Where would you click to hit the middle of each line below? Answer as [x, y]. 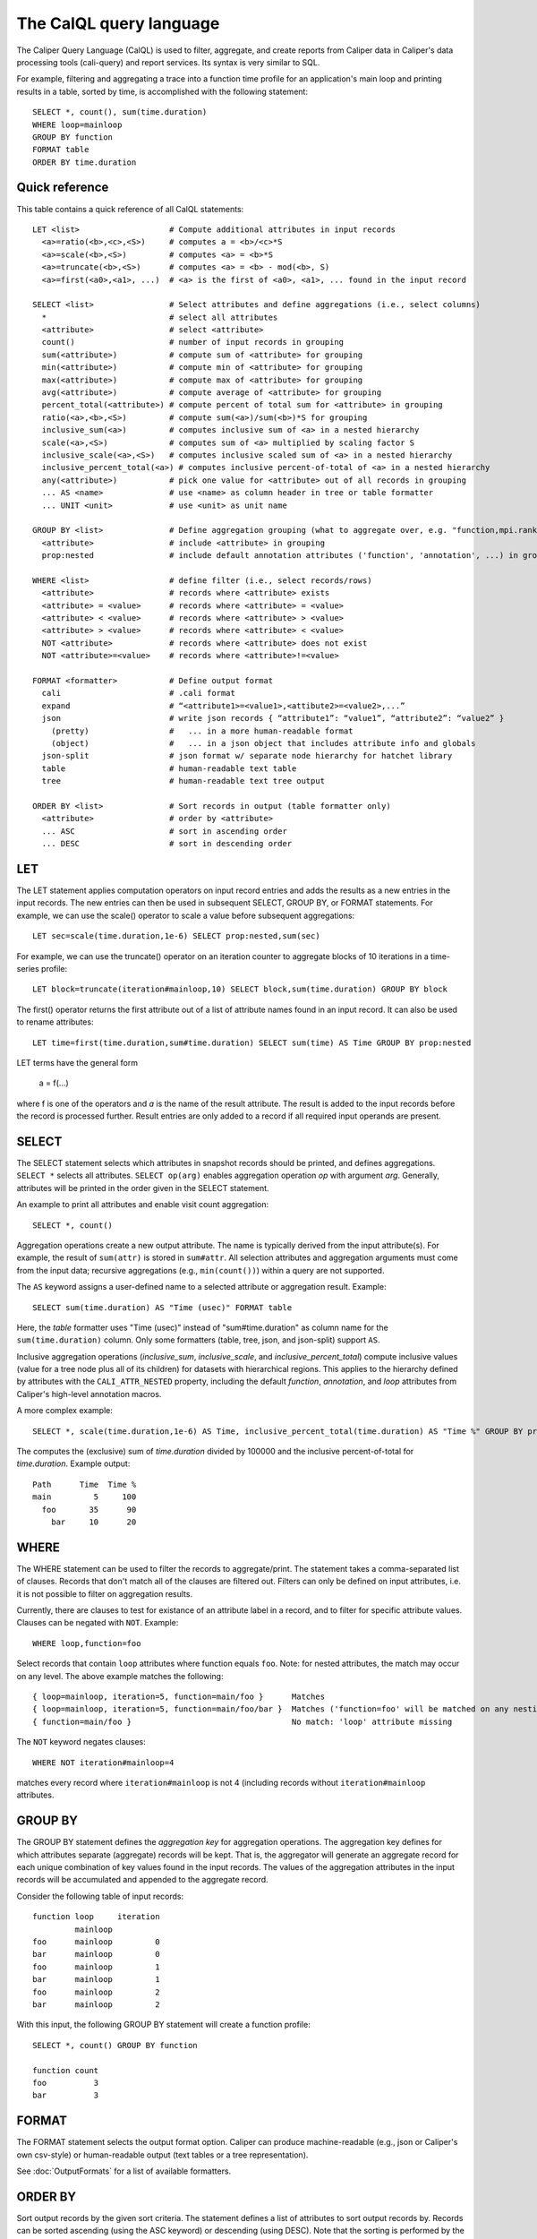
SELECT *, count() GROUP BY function [115, 2045]
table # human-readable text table [169, 768]
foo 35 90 [89, 1510]
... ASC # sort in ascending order [165, 831]
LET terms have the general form [77, 1062]
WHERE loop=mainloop [77, 124]
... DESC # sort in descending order [167, 844]
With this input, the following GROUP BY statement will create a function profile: [163, 2025]
